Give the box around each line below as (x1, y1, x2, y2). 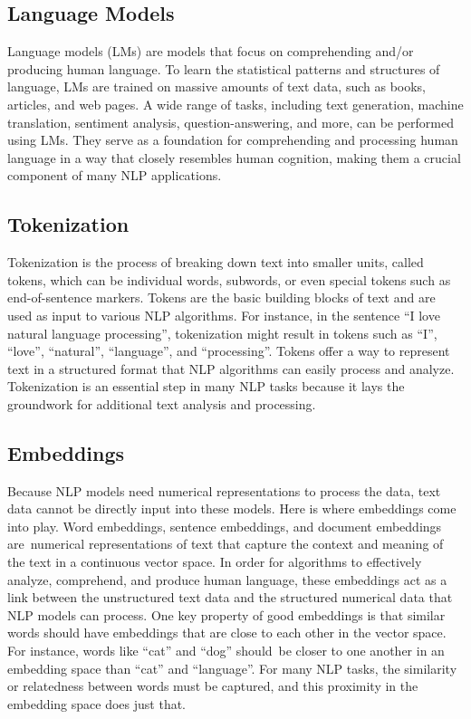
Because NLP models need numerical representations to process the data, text (7, 481, 441, 500)
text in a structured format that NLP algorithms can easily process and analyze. (7, 359, 455, 378)
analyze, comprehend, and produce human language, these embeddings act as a (7, 570, 447, 589)
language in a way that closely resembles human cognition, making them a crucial (7, 148, 461, 167)
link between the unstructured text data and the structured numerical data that (7, 588, 453, 607)
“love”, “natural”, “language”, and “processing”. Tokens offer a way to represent (7, 341, 450, 360)
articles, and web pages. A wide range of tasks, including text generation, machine (7, 94, 464, 113)
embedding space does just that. (7, 694, 187, 713)
